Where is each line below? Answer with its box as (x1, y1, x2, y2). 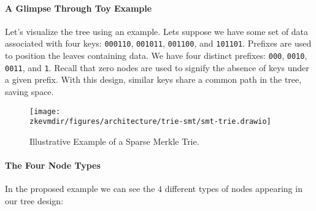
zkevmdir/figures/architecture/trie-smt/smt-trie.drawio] (29, 117, 271, 126)
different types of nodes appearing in (164, 182, 303, 195)
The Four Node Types (5, 159, 101, 172)
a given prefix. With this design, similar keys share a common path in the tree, (5, 73, 302, 86)
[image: (29, 107, 61, 116)
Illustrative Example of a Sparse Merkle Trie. (29, 134, 199, 147)
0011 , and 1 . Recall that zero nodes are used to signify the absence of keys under (5, 61, 309, 74)
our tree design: (5, 194, 64, 207)
